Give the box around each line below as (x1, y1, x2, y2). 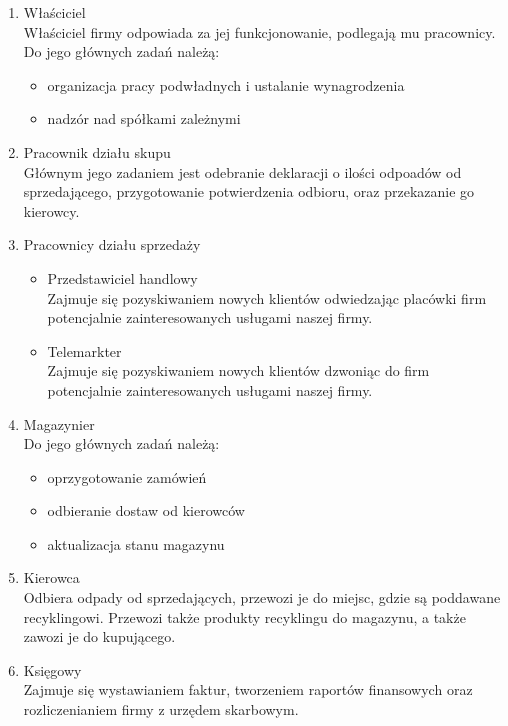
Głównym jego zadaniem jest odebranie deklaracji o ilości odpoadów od (23, 161, 462, 182)
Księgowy (23, 659, 82, 680)
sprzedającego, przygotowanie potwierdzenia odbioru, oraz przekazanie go (23, 181, 475, 202)
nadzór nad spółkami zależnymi (47, 108, 241, 129)
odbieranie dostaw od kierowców (47, 500, 245, 521)
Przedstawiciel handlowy (47, 267, 198, 288)
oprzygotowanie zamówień (47, 466, 207, 487)
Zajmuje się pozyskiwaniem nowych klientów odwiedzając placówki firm (47, 287, 487, 308)
